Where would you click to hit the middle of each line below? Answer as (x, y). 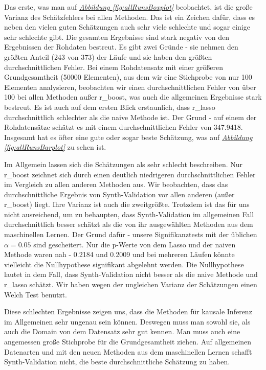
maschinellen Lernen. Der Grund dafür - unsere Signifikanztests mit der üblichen (131, 234)
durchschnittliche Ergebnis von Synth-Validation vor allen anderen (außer (119, 194)
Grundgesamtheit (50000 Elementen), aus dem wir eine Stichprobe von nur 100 (128, 77)
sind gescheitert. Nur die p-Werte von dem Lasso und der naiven (135, 244)
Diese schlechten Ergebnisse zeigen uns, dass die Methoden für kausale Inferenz (128, 311)
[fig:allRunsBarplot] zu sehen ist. (55, 147)
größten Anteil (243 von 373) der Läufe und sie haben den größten (108, 56)
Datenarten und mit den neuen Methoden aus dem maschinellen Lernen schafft (128, 351)
